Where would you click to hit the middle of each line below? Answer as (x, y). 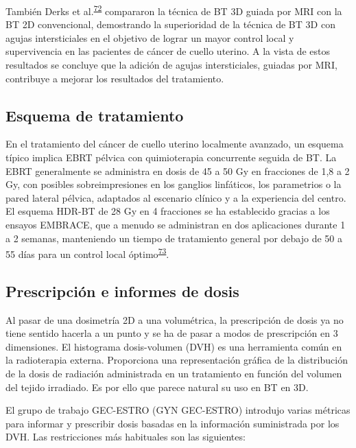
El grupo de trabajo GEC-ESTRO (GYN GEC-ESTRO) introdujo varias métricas (178, 410)
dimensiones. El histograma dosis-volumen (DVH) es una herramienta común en (174, 346)
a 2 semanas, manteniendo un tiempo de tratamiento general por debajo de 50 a (174, 238)
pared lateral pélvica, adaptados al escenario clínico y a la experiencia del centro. (176, 197)
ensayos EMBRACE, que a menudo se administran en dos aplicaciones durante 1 (176, 224)
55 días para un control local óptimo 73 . (87, 253)
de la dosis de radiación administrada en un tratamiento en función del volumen (174, 373)
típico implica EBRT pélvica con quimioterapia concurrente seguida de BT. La (171, 157)
